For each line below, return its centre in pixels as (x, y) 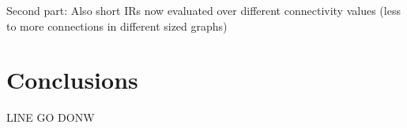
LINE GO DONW (51, 117)
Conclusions (72, 80)
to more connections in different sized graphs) (117, 26)
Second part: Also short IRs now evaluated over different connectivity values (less (203, 10)
